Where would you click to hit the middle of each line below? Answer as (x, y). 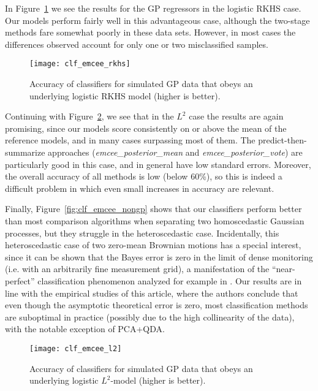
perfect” (20, 280)
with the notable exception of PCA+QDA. (85, 329)
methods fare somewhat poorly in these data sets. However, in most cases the (150, 32)
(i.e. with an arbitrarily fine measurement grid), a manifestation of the (137, 269)
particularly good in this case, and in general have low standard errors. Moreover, (158, 164)
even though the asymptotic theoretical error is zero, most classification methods (157, 305)
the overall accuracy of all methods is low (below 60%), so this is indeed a (144, 176)
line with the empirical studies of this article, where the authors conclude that (152, 293)
